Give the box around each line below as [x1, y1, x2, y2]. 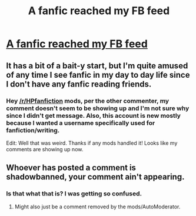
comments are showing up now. [6, 145, 84, 152]
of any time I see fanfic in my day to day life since [6, 69, 190, 80]
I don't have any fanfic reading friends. [6, 79, 152, 89]
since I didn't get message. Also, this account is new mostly [6, 111, 181, 119]
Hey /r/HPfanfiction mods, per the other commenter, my [6, 97, 170, 105]
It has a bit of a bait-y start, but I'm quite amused [6, 61, 188, 71]
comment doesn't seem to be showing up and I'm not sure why [6, 104, 190, 112]
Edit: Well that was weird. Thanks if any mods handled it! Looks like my [6, 139, 178, 147]
